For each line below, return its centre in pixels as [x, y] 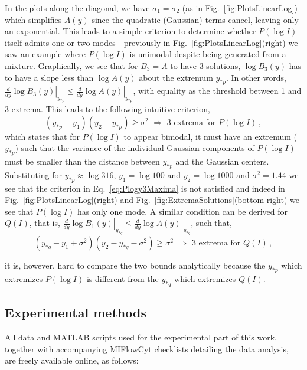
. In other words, [256, 77]
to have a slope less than [49, 77]
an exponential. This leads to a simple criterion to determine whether [130, 31]
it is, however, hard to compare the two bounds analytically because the [135, 265]
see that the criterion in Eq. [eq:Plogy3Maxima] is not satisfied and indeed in [145, 188]
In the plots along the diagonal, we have [77, 8]
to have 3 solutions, [205, 65]
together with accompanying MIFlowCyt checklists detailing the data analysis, [147, 348]
